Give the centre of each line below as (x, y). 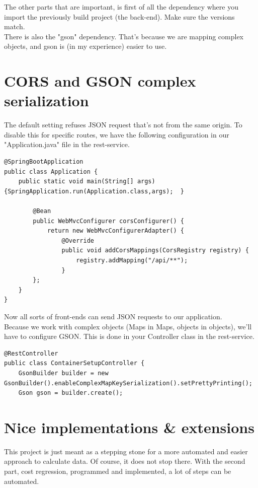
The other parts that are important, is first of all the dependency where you (121, 7)
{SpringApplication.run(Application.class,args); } (94, 191)
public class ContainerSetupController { (74, 363)
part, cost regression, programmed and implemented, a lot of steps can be (118, 471)
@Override (78, 240)
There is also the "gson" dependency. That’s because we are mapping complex (124, 36)
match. (15, 26)
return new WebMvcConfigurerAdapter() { (115, 231)
